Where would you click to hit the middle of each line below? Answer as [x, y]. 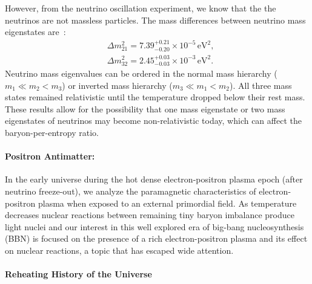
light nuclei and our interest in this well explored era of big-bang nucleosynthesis [154, 226]
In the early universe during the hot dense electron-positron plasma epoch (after [154, 179]
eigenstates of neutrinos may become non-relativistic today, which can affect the [153, 121]
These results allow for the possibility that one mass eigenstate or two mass [145, 108]
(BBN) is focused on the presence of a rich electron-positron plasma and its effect [156, 238]
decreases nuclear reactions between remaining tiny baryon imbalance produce [150, 215]
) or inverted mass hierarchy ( [117, 85]
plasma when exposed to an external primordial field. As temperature [167, 203]
